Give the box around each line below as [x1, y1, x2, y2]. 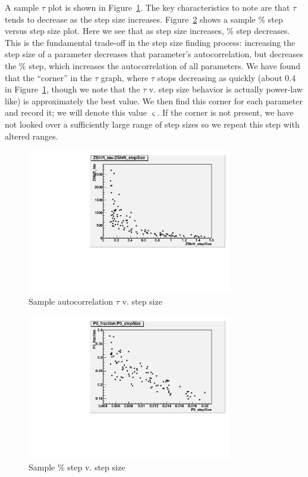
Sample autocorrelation [29, 295, 114, 308]
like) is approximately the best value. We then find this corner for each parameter [5, 94, 303, 107]
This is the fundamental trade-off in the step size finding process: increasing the [5, 36, 296, 48]
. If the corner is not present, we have [157, 106, 294, 119]
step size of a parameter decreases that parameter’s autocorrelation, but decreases [5, 48, 303, 60]
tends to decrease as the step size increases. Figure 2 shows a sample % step [5, 13, 283, 25]
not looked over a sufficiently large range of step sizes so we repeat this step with [5, 117, 300, 130]
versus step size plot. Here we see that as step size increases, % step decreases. [5, 24, 290, 37]
